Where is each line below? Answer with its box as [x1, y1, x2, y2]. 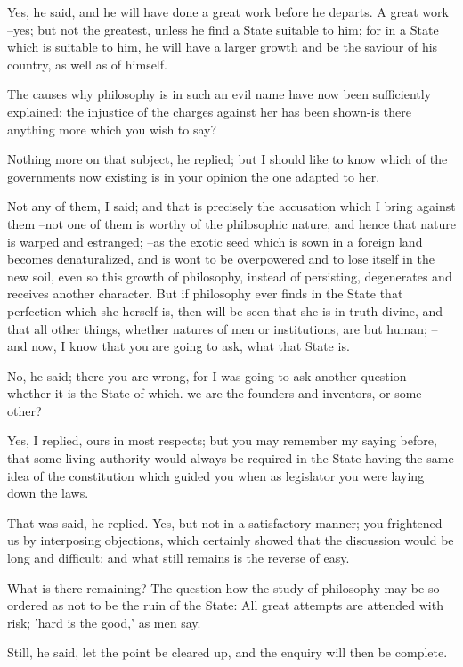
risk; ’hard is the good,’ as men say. [7, 613, 201, 631]
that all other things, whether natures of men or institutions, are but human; [7, 319, 427, 338]
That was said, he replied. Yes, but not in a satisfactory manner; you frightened [7, 513, 443, 532]
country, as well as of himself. [7, 54, 167, 73]
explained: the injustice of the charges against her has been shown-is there [7, 102, 412, 120]
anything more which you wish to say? [7, 119, 217, 138]
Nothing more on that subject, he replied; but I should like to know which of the [7, 150, 448, 168]
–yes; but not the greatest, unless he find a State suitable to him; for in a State [7, 20, 439, 38]
